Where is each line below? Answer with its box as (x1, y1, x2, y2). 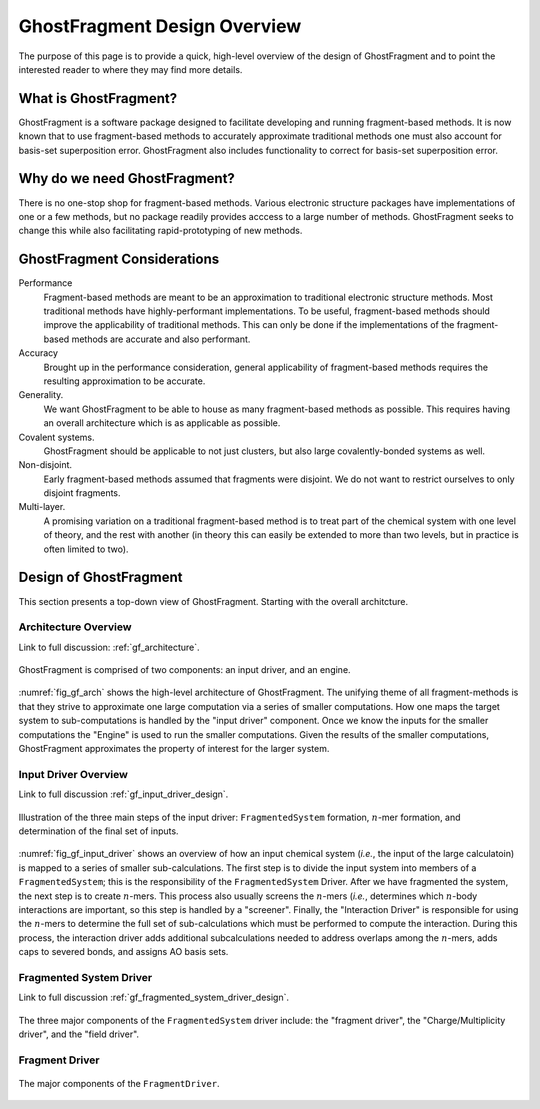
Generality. (18, 389, 64, 401)
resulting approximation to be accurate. (43, 375, 206, 387)
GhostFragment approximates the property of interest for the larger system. (18, 743, 330, 755)
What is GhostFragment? (18, 90, 178, 107)
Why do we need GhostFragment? (18, 170, 235, 187)
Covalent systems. (18, 431, 95, 443)
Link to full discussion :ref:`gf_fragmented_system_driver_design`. (18, 991, 290, 1004)
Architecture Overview (18, 620, 132, 634)
